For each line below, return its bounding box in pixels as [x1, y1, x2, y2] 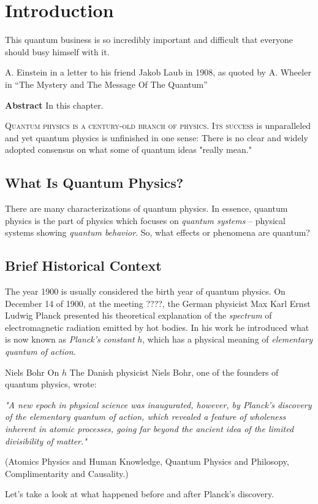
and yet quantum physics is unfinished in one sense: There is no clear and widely [5, 131, 308, 144]
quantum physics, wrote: [5, 378, 97, 390]
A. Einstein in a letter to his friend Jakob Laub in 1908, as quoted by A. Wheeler [5, 66, 311, 79]
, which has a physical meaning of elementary [142, 333, 312, 346]
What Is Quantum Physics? [5, 173, 184, 192]
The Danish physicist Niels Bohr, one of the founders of [69, 365, 279, 378]
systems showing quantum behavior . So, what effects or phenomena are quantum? [5, 226, 310, 239]
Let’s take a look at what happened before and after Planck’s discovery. [5, 487, 274, 500]
